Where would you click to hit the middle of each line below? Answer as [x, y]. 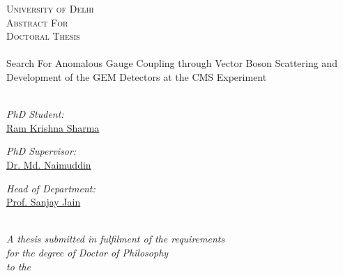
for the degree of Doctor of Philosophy [87, 252]
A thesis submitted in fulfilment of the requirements [116, 239]
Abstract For [37, 22]
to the [19, 266]
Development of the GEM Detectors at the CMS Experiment [137, 76]
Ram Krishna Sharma [53, 127]
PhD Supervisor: [41, 151]
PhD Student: [35, 114]
